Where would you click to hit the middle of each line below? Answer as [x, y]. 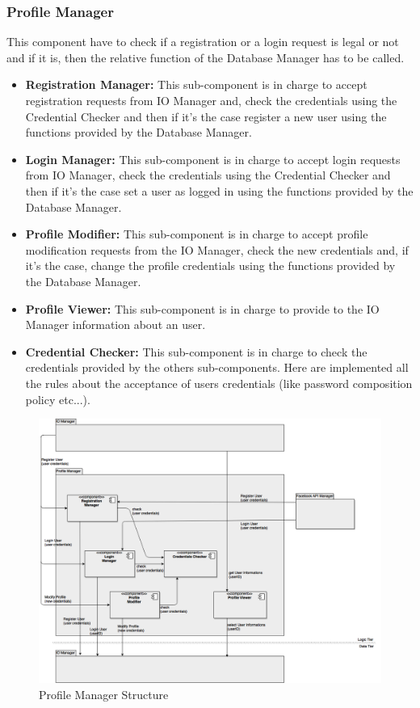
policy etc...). [58, 399]
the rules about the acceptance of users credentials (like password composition [219, 383]
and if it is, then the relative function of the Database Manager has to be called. [206, 57]
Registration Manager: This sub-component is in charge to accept [196, 84]
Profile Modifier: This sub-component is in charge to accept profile [197, 234]
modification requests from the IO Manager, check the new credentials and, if [217, 249]
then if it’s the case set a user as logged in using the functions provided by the [219, 190]
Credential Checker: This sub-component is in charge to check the [196, 351]
